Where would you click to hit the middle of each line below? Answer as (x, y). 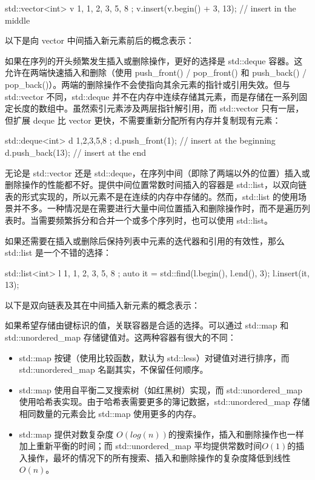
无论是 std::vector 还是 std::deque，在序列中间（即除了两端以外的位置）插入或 (157, 172)
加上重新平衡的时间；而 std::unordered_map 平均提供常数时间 (141, 446)
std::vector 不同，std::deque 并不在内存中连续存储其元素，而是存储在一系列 (152, 96)
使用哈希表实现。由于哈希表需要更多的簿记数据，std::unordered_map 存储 (164, 402)
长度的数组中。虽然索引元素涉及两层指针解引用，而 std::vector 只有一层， (158, 108)
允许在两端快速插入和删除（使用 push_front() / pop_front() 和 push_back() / (156, 72)
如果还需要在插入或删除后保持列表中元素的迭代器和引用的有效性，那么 (145, 240)
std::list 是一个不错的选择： (58, 252)
